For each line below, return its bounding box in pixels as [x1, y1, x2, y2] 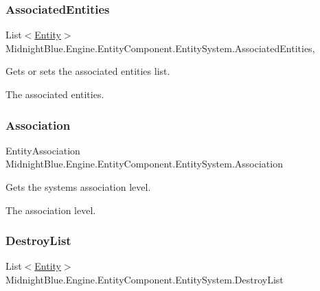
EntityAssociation [5, 143, 80, 157]
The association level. [5, 202, 96, 217]
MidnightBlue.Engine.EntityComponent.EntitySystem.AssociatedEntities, [5, 40, 315, 55]
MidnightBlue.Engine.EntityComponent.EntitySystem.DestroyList [5, 272, 284, 286]
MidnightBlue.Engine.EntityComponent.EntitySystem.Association [5, 156, 283, 171]
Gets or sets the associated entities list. [5, 64, 170, 78]
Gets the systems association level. [5, 180, 151, 194]
